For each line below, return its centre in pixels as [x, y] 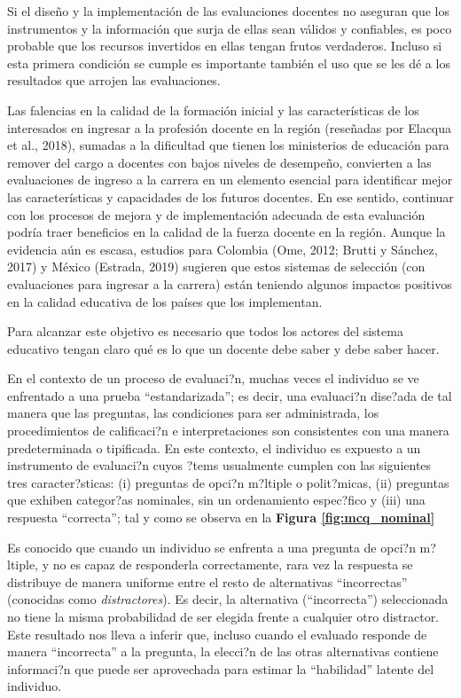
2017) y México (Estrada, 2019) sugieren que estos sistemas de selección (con [216, 267]
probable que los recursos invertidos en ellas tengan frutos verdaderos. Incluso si [225, 46]
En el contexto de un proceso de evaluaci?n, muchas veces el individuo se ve [213, 378]
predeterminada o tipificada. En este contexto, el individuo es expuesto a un [214, 447]
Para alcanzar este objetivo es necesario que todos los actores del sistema [205, 331]
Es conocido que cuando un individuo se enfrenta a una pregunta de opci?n [211, 547]
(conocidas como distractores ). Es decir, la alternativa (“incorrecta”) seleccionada [228, 599]
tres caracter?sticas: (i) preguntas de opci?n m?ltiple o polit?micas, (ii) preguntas [228, 482]
